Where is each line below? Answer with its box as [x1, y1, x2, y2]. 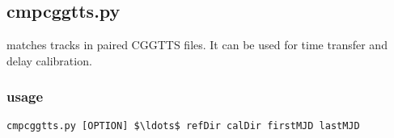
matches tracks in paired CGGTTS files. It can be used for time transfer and [6, 36, 388, 53]
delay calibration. [6, 52, 92, 69]
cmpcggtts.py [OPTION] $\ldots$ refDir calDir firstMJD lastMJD [6, 119, 360, 132]
